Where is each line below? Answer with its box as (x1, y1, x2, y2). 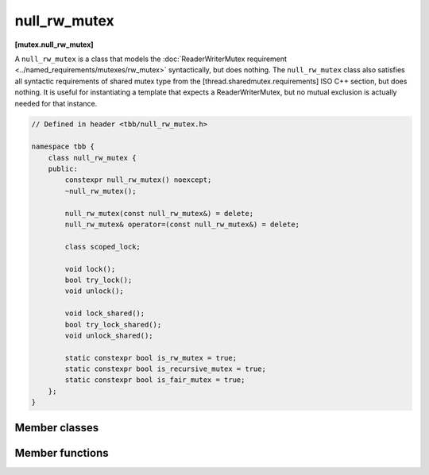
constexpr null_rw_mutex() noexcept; (64, 176, 212, 184)
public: (48, 164, 79, 174)
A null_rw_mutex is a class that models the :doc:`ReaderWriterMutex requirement (14, 54, 288, 64)
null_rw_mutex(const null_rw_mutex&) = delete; (64, 209, 254, 218)
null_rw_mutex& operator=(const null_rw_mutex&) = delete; (64, 220, 300, 229)
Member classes (14, 421, 99, 434)
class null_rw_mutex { (48, 153, 137, 162)
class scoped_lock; (64, 242, 141, 251)
